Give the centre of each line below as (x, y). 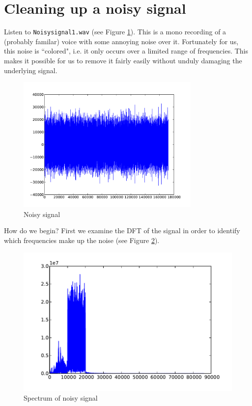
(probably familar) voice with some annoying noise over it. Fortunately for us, (121, 41)
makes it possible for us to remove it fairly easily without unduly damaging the (123, 60)
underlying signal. (31, 70)
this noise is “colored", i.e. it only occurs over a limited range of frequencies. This (126, 51)
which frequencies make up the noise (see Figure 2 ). (82, 240)
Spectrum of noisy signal (61, 397)
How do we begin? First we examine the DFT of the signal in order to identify (122, 230)
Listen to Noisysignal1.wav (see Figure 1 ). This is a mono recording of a (115, 32)
